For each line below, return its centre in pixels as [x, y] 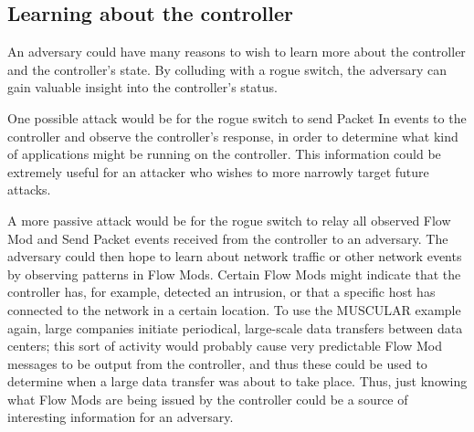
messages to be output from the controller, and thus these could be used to [217, 363]
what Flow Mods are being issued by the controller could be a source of [208, 399]
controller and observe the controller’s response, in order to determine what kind [233, 136]
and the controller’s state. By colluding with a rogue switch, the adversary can [227, 69]
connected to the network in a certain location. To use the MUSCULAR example [234, 309]
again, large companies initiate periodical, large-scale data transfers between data [235, 327]
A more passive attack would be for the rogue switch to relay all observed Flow [229, 220]
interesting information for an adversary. [121, 417]
